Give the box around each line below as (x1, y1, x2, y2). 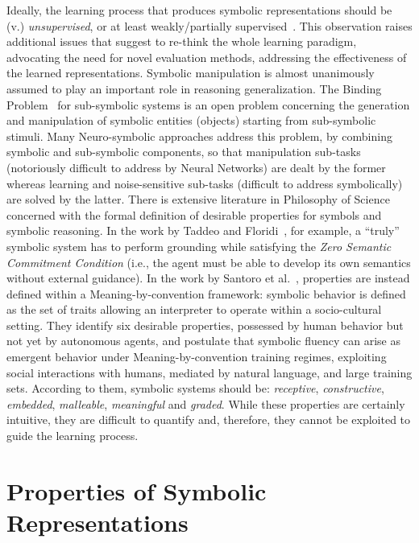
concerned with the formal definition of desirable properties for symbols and (6, 206, 382, 223)
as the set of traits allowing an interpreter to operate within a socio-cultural (6, 301, 382, 318)
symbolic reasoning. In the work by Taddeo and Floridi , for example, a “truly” (6, 222, 400, 239)
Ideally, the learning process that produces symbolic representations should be (6, 2, 392, 18)
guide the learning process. (6, 427, 139, 444)
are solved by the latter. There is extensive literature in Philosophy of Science (6, 191, 390, 208)
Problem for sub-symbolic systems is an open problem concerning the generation (6, 96, 410, 113)
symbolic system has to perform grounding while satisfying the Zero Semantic (6, 237, 392, 254)
